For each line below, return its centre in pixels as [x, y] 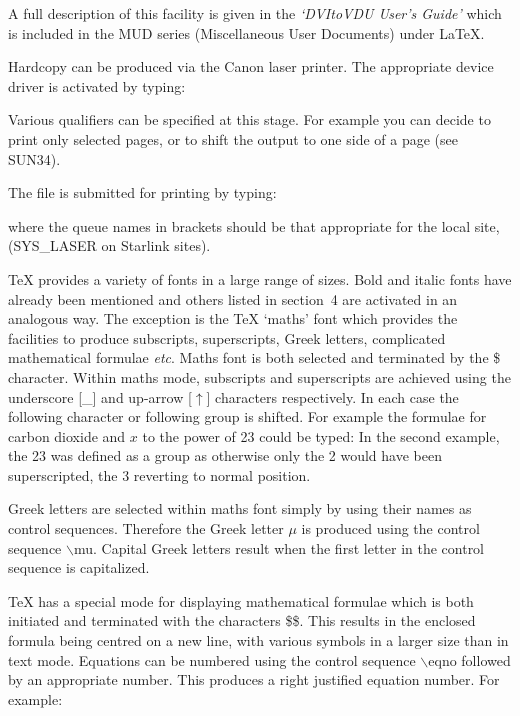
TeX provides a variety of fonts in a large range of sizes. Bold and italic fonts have [260, 278]
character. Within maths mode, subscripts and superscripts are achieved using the [259, 376]
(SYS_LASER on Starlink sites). [109, 245]
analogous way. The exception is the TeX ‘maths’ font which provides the [233, 318]
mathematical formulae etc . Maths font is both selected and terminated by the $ [254, 357]
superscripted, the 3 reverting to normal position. [159, 474]
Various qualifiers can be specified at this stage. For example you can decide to [249, 119]
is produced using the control [390, 528]
